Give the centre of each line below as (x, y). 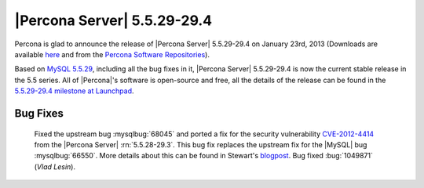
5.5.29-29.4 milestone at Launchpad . (74, 91)
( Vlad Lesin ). (55, 166)
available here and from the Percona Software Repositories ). (112, 54)
